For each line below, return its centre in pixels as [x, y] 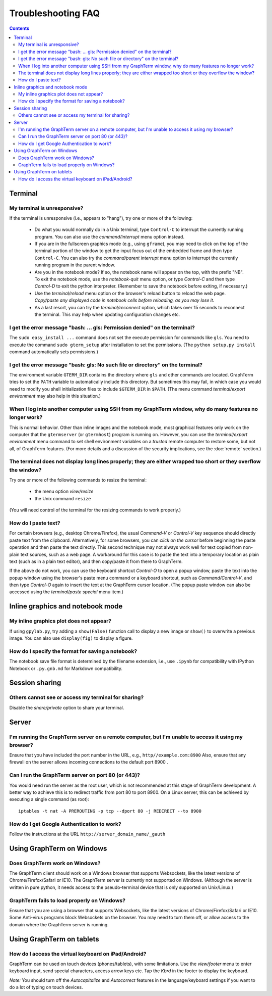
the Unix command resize [63, 498]
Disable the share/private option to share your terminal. [67, 707]
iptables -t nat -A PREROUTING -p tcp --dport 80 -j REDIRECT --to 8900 [110, 811]
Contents [19, 28]
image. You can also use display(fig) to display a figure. [71, 638]
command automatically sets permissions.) [54, 352]
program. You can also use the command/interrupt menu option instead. [110, 236]
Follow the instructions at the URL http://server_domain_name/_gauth [87, 834]
